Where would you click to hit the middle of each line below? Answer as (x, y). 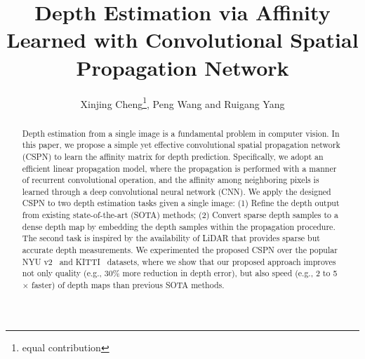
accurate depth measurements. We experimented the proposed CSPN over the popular (180, 250)
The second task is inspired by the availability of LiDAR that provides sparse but (171, 238)
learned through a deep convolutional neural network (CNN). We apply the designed (177, 191)
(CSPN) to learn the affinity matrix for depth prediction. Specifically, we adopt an (173, 156)
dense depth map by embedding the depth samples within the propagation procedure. (179, 226)
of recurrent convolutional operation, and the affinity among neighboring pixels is (171, 180)
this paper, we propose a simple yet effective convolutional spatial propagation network (181, 145)
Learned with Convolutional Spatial (182, 40)
